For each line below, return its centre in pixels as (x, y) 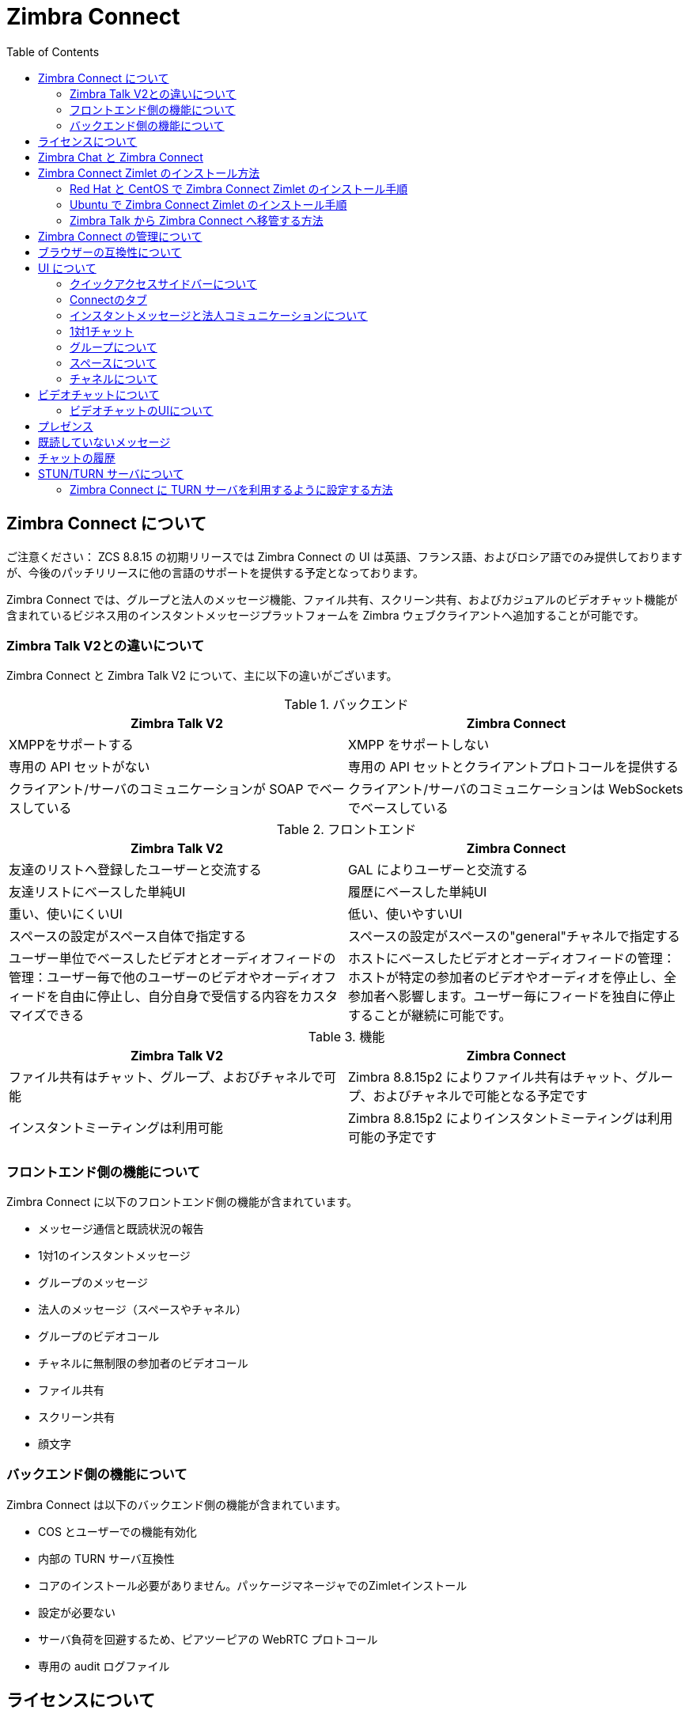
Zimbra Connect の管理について (120, 236)
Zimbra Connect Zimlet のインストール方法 (149, 173)
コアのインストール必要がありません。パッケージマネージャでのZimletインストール (253, 1585)
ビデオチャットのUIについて (142, 410)
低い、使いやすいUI (405, 914)
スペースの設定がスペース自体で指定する (128, 937)
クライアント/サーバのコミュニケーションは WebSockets (516, 789)
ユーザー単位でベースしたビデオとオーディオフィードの (172, 959)
